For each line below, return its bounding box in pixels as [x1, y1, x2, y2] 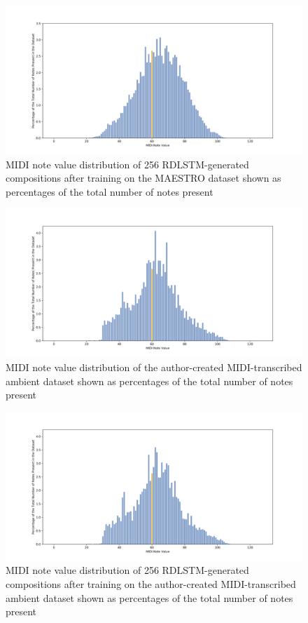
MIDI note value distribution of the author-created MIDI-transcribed [6, 359, 302, 374]
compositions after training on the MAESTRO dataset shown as [6, 170, 281, 185]
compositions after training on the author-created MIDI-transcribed [6, 576, 296, 591]
